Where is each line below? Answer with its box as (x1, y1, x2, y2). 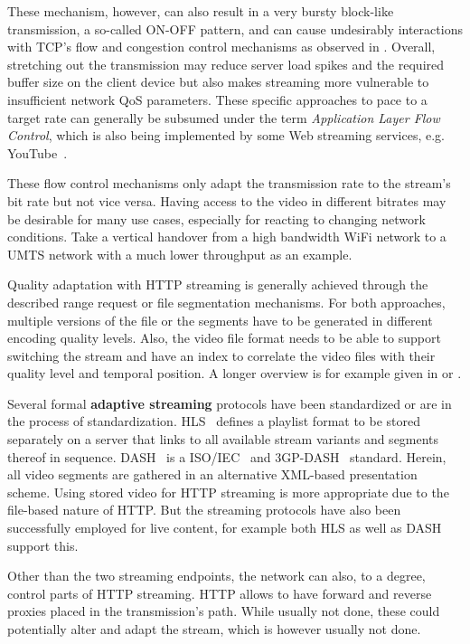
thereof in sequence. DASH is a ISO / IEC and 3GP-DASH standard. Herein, (7, 447, 446, 466)
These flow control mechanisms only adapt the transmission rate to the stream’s (7, 174, 451, 193)
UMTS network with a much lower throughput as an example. (7, 244, 352, 263)
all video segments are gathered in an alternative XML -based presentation (7, 465, 418, 484)
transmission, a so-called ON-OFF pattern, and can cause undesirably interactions (7, 19, 463, 38)
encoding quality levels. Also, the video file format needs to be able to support (7, 328, 441, 347)
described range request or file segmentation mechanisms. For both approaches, (7, 292, 446, 311)
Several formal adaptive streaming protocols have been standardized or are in (7, 393, 452, 412)
